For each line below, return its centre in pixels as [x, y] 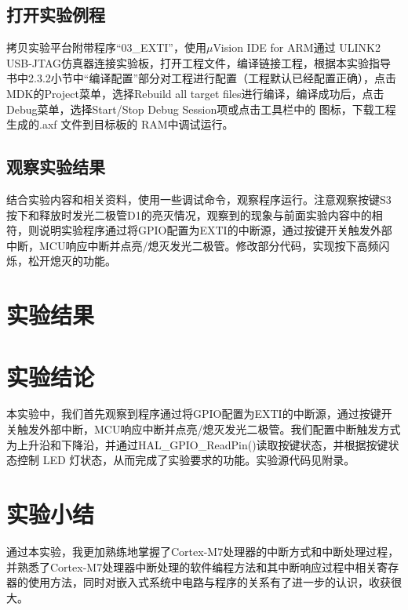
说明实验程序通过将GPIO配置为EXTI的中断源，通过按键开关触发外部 [215, 230]
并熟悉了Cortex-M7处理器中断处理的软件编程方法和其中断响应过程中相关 [192, 566]
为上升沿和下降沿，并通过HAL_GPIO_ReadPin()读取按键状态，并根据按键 [197, 444]
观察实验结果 [56, 167]
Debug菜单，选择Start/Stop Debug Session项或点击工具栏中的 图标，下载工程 [201, 109]
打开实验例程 [56, 15]
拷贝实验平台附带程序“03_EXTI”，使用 [106, 47]
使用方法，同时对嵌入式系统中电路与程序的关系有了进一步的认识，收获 [209, 582]
